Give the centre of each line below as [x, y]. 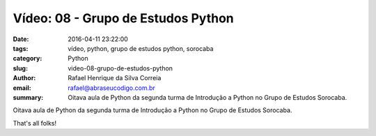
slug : [20, 68]
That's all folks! [35, 123]
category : [28, 59]
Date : [21, 39]
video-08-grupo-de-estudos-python [120, 68]
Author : [24, 78]
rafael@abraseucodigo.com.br [112, 88]
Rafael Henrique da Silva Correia [115, 78]
